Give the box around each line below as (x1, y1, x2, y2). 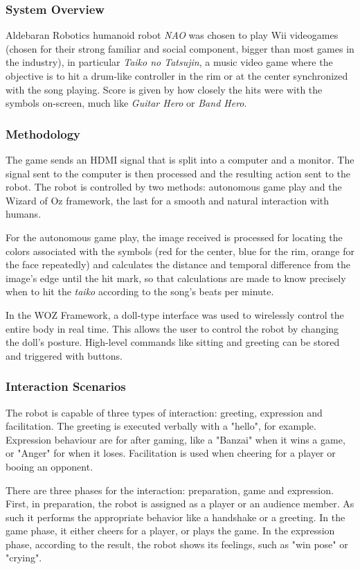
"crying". (6, 550, 42, 565)
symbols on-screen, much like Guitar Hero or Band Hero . (6, 96, 247, 110)
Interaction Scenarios (6, 378, 126, 395)
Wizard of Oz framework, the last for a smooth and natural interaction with (6, 193, 330, 207)
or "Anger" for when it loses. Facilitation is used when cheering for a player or (6, 446, 336, 460)
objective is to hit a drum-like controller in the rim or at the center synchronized (6, 69, 348, 82)
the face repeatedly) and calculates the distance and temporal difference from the (6, 257, 351, 272)
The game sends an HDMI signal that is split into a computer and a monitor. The (6, 152, 354, 166)
